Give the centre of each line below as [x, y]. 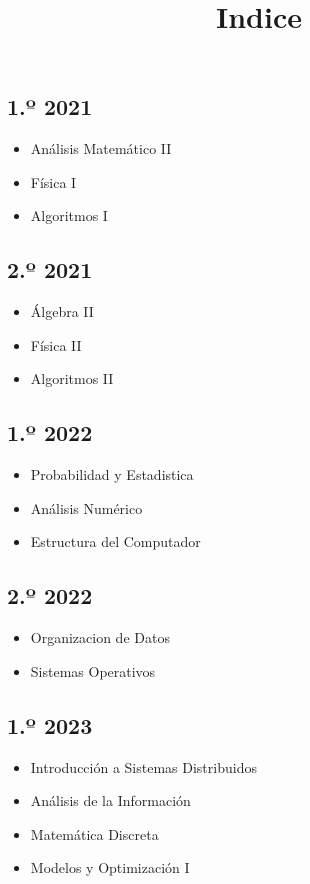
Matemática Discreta [94, 833]
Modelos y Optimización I [110, 867]
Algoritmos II [72, 378]
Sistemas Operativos [93, 670]
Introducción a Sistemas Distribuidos [143, 766]
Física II [56, 344]
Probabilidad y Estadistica [112, 474]
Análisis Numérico [86, 507]
